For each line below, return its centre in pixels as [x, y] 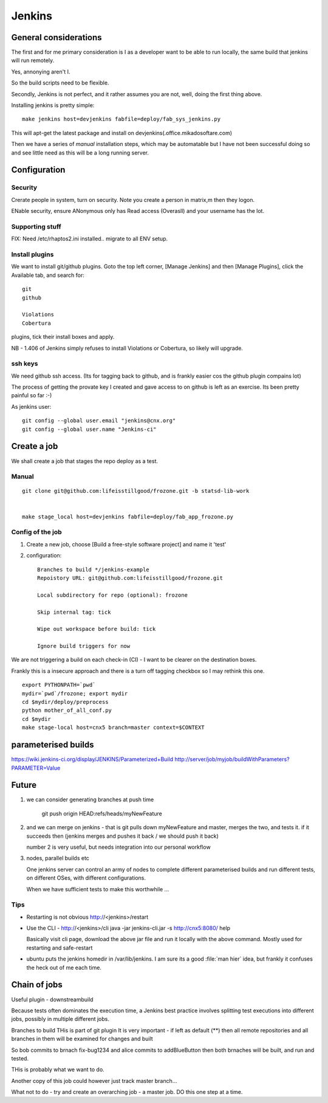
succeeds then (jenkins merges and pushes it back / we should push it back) [122, 836]
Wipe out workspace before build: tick [97, 629]
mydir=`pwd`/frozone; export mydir [75, 693]
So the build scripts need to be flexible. [60, 83]
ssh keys [25, 364]
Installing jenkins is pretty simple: [53, 105]
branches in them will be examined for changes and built [82, 1039]
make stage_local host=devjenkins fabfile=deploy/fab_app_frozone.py [128, 517]
